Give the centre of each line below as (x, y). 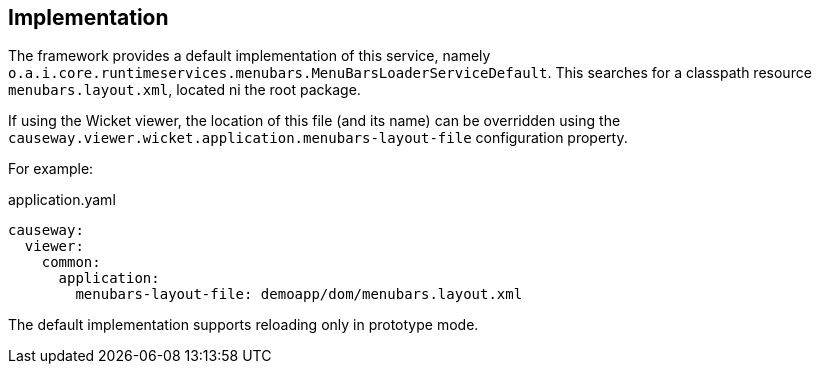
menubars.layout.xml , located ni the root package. (184, 90)
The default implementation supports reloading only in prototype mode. (243, 325)
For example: (51, 169)
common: (71, 262)
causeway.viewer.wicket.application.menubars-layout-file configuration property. (318, 138)
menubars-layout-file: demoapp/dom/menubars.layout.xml (299, 294)
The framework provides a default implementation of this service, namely (249, 56)
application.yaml (62, 200)
